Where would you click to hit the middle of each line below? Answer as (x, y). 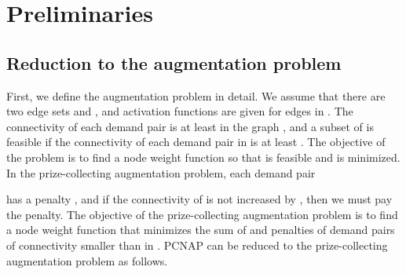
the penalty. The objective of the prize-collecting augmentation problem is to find (202, 214)
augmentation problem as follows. (87, 260)
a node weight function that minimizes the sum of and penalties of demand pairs (201, 230)
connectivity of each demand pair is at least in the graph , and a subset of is (190, 126)
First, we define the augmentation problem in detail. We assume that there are (196, 95)
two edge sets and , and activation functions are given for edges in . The (180, 111)
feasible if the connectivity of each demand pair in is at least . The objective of (196, 142)
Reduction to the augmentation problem (174, 62)
